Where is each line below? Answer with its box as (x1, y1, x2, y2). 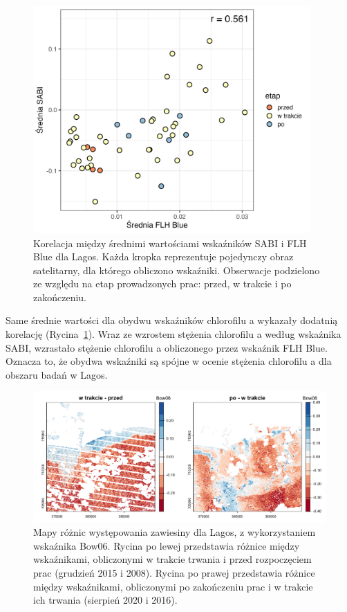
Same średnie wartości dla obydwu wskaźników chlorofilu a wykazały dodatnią (6, 313, 338, 327)
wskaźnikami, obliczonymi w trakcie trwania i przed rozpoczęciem (33, 552, 312, 566)
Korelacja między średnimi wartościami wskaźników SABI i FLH (33, 235, 307, 250)
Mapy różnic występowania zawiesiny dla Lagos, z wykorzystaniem (33, 525, 316, 539)
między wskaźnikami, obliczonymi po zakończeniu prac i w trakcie (33, 579, 313, 593)
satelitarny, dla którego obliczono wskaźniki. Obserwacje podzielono (33, 262, 320, 277)
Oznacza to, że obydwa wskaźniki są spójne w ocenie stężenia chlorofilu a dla (6, 354, 332, 368)
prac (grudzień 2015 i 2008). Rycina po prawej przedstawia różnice (33, 566, 315, 580)
